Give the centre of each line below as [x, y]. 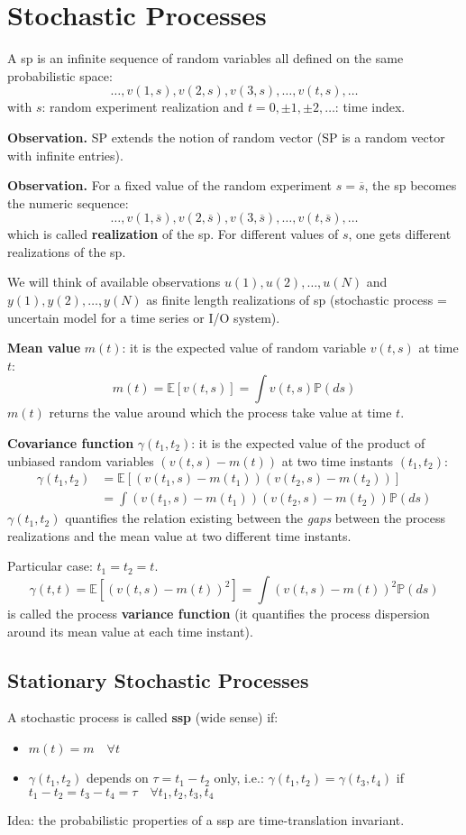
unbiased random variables [81, 460]
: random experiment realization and [143, 107]
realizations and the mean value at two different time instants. [179, 535]
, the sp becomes [411, 185]
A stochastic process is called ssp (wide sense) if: [143, 717]
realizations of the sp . [67, 251]
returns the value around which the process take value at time [220, 413]
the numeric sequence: [68, 202]
